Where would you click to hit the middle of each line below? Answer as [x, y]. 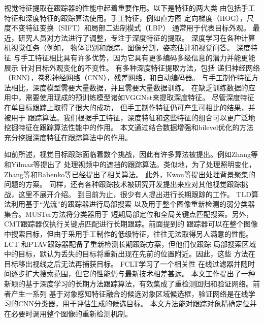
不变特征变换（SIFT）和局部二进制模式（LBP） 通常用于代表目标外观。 [130, 28]
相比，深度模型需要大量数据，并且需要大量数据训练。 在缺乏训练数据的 [129, 87]
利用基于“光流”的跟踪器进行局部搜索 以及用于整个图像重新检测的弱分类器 [133, 204]
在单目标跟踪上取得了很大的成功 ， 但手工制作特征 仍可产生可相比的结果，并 [130, 107]
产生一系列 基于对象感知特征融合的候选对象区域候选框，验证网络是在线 [129, 293]
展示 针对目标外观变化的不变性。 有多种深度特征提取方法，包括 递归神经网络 [132, 67]
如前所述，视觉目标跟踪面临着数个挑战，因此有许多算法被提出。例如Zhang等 [131, 154]
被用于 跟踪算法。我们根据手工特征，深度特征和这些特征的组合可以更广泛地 [130, 117]
